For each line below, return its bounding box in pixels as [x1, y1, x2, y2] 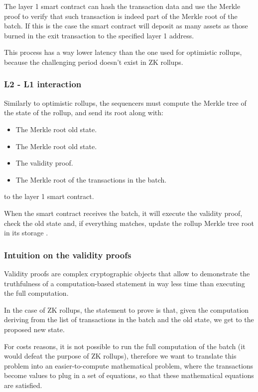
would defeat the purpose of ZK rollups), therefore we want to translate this [4, 351, 237, 361]
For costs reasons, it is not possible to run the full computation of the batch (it [4, 341, 246, 351]
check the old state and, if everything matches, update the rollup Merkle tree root [4, 217, 255, 228]
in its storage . [4, 227, 48, 238]
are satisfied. [4, 380, 42, 390]
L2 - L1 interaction [4, 78, 82, 90]
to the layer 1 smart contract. [4, 191, 94, 201]
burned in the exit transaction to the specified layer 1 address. [4, 30, 194, 40]
